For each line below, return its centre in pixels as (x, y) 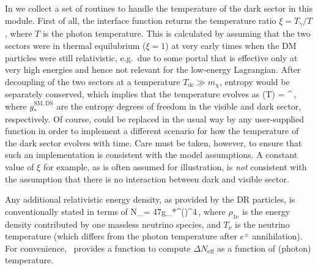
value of (20, 166)
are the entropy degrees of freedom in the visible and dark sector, (179, 106)
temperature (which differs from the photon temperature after (121, 236)
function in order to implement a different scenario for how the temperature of (152, 131)
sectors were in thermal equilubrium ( (76, 45)
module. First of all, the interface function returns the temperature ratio (141, 20)
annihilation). (277, 236)
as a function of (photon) (264, 248)
